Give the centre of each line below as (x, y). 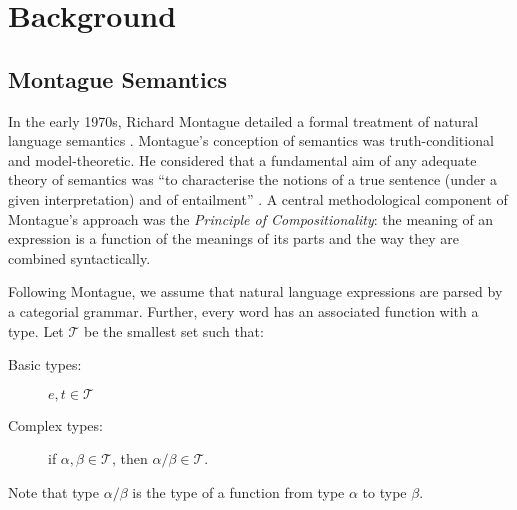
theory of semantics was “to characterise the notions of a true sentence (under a (253, 179)
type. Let (36, 330)
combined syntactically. (79, 257)
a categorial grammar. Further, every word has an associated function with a (243, 310)
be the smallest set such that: (174, 330)
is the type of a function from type (238, 491)
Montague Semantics (117, 78)
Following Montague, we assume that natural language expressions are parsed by (255, 291)
